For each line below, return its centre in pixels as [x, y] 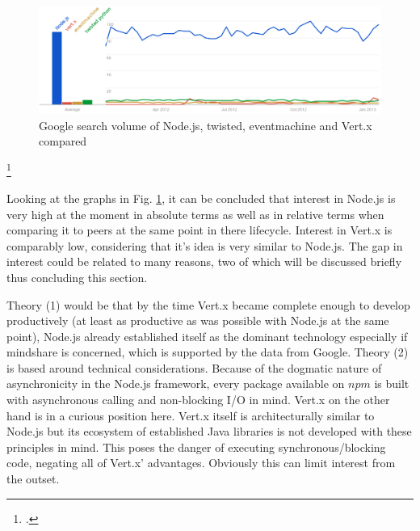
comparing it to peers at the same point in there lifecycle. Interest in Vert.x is [199, 230]
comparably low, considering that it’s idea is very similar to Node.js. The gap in [205, 245]
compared [63, 141]
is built [392, 383]
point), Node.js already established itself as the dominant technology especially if [207, 336]
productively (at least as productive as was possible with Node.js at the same [198, 320]
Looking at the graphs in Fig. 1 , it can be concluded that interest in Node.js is [201, 198]
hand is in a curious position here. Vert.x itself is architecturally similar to [191, 415]
